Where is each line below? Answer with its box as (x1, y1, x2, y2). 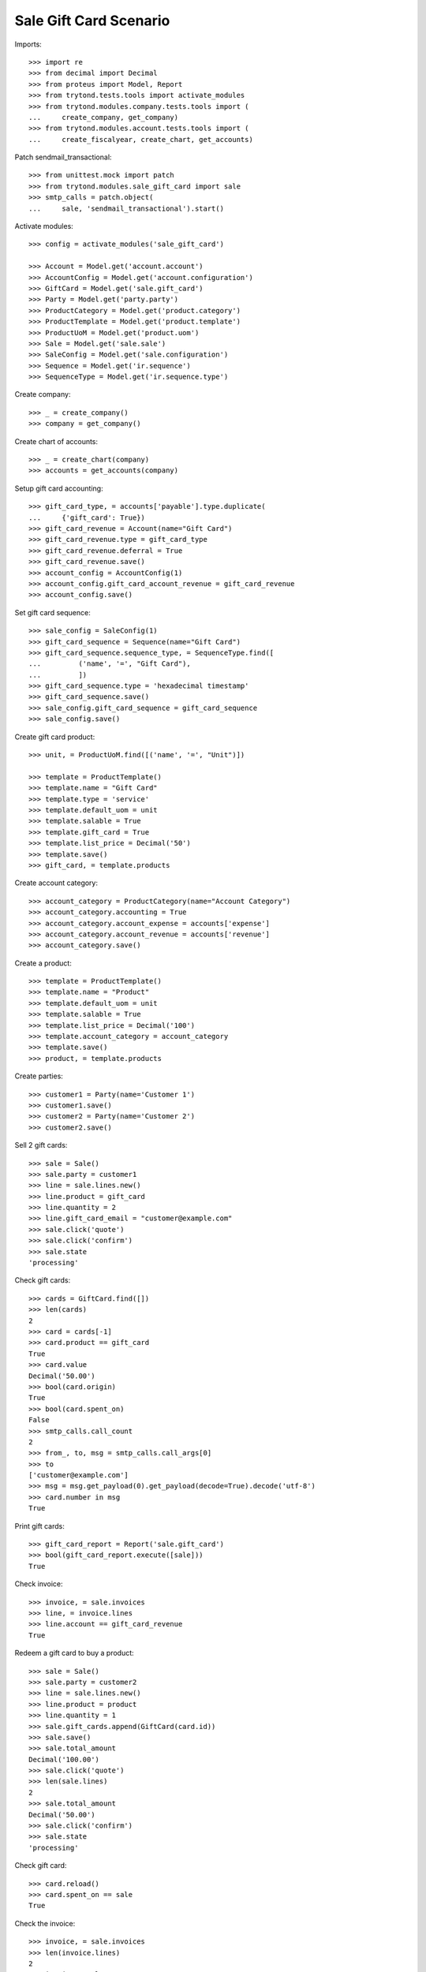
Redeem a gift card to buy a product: (14, 1649, 134, 1658)
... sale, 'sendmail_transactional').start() (28, 204, 225, 213)
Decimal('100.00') (28, 1755, 100, 1764)
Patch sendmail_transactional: (14, 152, 112, 162)
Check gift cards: (14, 1275, 71, 1285)
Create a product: (14, 958, 73, 968)
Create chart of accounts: (14, 436, 99, 446)
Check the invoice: (14, 1918, 76, 1928)
